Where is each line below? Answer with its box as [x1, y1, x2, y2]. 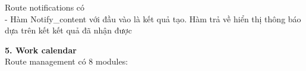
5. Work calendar [5, 43, 77, 56]
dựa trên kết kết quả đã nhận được [5, 24, 132, 36]
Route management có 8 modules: [5, 55, 128, 67]
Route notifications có [5, 1, 85, 13]
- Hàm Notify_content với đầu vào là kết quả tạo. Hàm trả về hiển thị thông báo [5, 12, 301, 25]
